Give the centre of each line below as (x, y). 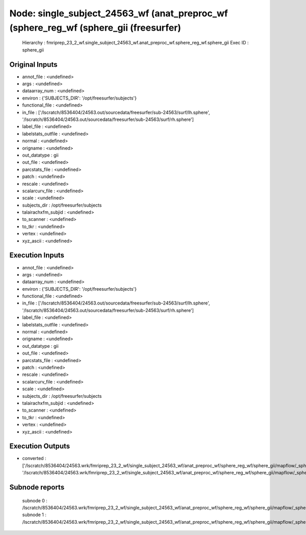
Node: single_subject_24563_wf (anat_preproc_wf (119, 13)
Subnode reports (37, 487)
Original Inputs (33, 65)
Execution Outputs (40, 446)
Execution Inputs (37, 255)
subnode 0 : (35, 500)
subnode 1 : (34, 515)
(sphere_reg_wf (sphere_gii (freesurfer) (95, 28)
